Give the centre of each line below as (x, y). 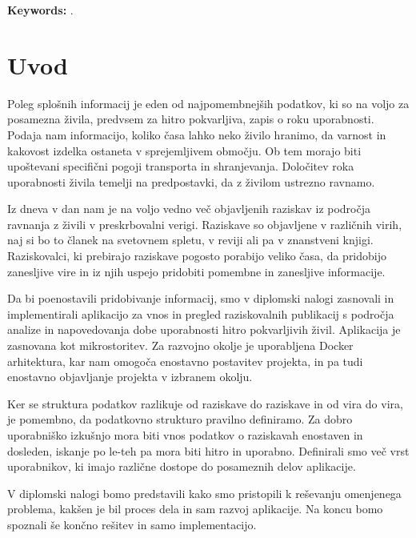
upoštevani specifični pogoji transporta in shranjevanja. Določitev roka (181, 166)
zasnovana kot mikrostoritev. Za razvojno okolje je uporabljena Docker (180, 345)
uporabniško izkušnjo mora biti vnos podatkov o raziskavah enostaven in (185, 435)
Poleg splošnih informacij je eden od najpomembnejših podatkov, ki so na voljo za (208, 103)
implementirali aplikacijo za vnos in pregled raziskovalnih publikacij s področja (201, 313)
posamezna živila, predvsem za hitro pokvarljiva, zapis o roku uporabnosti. (191, 119)
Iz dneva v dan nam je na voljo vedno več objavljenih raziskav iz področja (189, 209)
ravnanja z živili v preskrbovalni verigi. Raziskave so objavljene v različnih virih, (205, 224)
